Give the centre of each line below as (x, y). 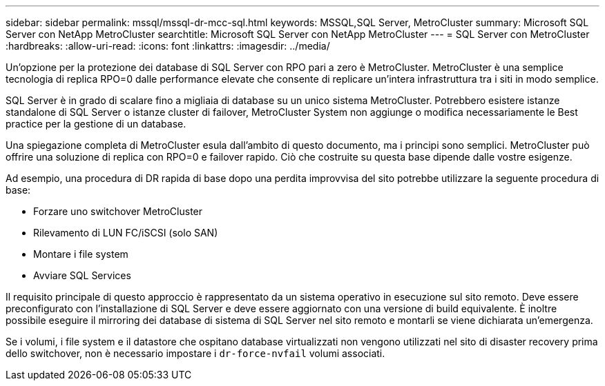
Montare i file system (81, 254)
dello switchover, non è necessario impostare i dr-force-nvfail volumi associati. (195, 353)
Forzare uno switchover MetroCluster (118, 211)
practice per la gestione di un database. (96, 124)
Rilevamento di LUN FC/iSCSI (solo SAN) (126, 233)
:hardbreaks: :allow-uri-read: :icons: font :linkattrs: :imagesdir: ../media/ (168, 46)
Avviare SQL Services (82, 275)
